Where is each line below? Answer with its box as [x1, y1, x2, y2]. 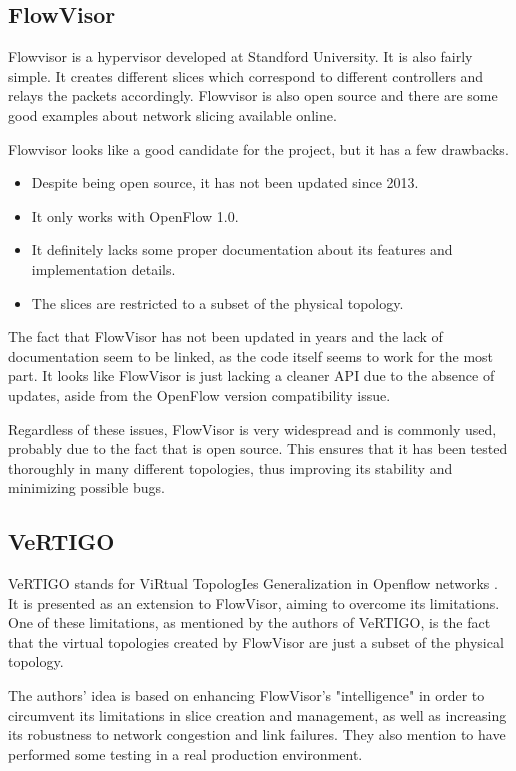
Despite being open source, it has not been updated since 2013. [31, 172, 419, 193]
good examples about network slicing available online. [8, 104, 337, 125]
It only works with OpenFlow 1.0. [31, 205, 239, 226]
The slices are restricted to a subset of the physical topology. [31, 292, 404, 313]
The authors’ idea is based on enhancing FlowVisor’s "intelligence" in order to [8, 685, 485, 706]
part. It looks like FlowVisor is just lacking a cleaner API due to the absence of [8, 365, 495, 386]
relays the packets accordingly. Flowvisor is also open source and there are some [8, 85, 498, 106]
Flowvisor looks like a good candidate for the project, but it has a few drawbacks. [8, 138, 509, 159]
